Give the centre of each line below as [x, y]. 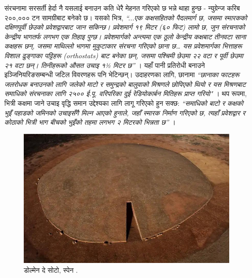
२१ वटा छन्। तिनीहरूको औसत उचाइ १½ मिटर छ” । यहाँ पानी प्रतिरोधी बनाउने [105, 65]
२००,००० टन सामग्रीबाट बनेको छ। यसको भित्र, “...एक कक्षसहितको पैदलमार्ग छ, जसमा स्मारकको [126, 17]
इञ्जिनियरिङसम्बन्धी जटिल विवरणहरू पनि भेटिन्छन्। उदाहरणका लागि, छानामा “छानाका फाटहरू [122, 74]
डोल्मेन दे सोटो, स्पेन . [51, 270]
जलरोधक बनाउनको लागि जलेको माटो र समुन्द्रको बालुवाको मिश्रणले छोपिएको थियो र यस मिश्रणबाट [125, 84]
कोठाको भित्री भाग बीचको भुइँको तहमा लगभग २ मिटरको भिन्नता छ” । [90, 122]
